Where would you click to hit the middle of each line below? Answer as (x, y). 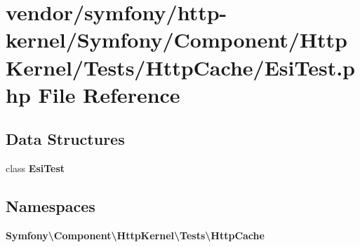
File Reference (109, 94)
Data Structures (65, 139)
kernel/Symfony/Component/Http (177, 40)
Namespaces (51, 206)
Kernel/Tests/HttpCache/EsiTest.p (180, 67)
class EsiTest (35, 168)
